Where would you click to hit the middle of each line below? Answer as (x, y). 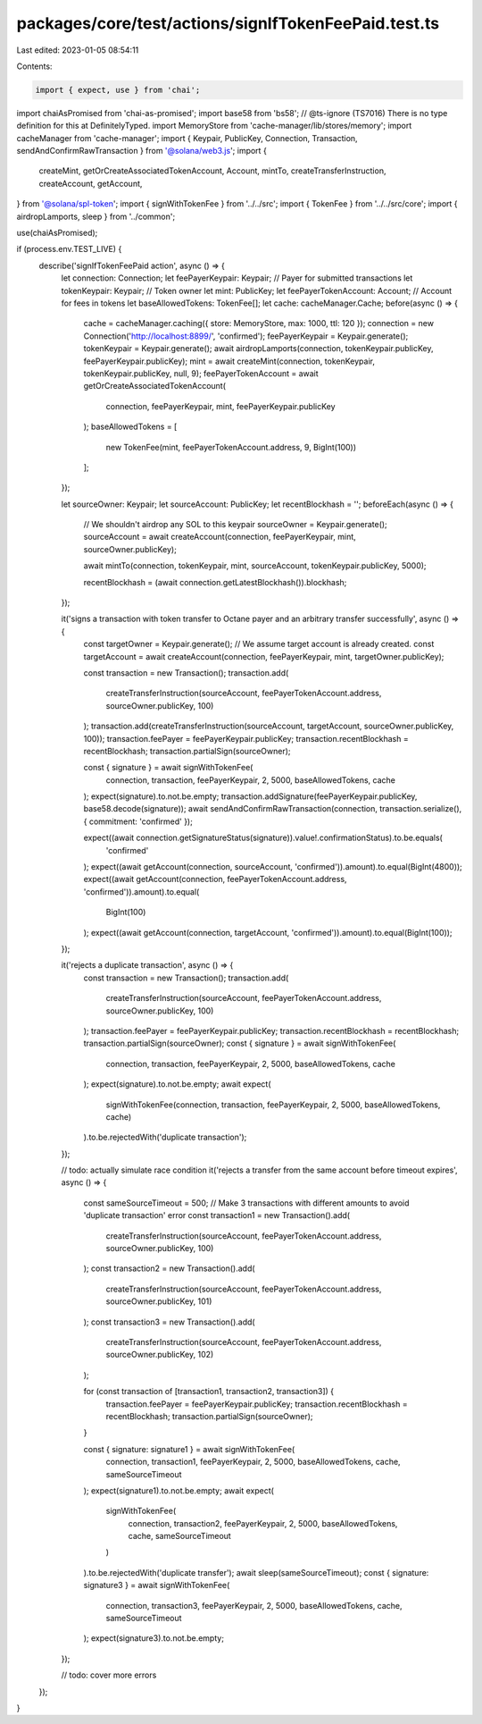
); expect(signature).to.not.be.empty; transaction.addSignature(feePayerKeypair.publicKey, (250, 796)
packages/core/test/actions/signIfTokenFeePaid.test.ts (228, 23)
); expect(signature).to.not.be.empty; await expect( (177, 1084)
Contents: (34, 66)
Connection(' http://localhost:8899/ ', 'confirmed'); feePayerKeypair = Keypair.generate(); (246, 336)
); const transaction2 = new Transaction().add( (169, 1268)
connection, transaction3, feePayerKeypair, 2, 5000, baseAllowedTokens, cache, (254, 1605)
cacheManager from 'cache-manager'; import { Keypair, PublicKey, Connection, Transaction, (187, 138)
